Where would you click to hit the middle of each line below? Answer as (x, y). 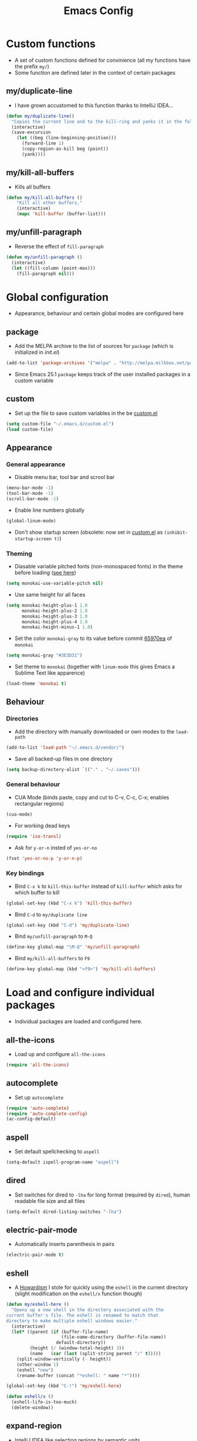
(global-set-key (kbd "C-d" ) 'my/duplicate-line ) (68, 925)
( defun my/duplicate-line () (40, 116)
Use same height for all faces (50, 594)
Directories (22, 719)
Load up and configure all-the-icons (60, 1054)
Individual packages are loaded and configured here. (78, 1021)
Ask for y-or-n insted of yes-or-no (56, 847)
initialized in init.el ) (37, 352)
